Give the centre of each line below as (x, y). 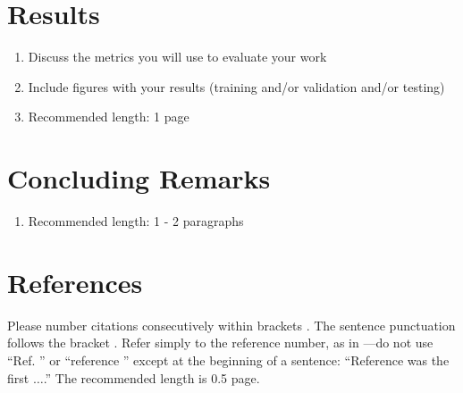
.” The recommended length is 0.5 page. (152, 377)
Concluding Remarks (139, 178)
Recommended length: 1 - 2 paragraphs (136, 221)
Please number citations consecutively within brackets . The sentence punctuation (231, 325)
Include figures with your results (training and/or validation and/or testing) (236, 86)
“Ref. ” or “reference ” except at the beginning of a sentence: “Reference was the (228, 360)
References (75, 282)
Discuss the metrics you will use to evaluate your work (177, 57)
